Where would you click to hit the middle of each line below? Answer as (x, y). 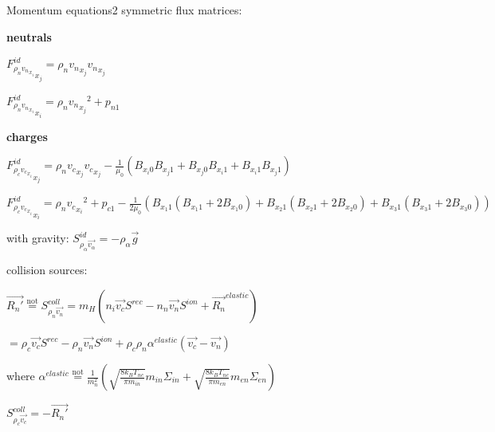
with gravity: (38, 238)
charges (27, 136)
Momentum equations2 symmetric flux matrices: (124, 10)
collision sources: (47, 270)
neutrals (29, 36)
